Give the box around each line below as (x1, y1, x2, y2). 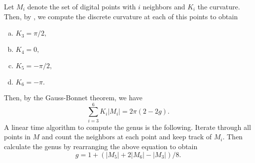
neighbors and (143, 1, 185, 11)
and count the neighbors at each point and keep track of (41, 131, 212, 142)
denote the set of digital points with (27, 1, 136, 11)
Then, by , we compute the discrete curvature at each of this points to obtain (4, 11, 238, 21)
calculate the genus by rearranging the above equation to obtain (4, 141, 198, 151)
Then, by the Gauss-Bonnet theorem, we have (4, 92, 143, 103)
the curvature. (197, 1, 240, 11)
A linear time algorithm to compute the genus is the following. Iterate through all (4, 122, 251, 132)
